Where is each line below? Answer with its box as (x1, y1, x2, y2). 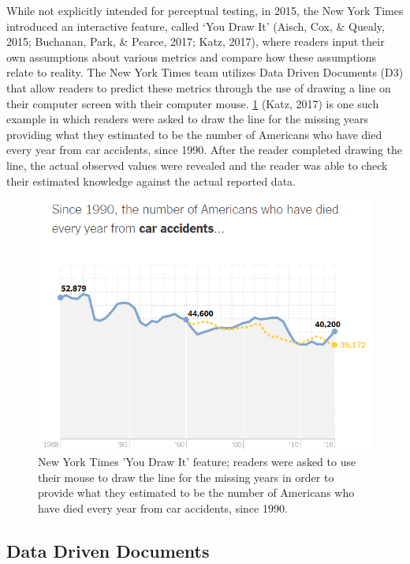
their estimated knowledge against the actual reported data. (6, 172, 296, 189)
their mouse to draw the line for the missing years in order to (38, 468, 334, 485)
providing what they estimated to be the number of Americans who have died (6, 126, 382, 142)
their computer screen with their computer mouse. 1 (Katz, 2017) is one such (6, 95, 379, 111)
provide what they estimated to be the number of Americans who (38, 484, 355, 501)
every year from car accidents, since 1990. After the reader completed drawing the (6, 141, 403, 158)
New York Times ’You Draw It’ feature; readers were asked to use (38, 453, 356, 470)
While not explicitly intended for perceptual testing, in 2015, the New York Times (6, 2, 404, 18)
